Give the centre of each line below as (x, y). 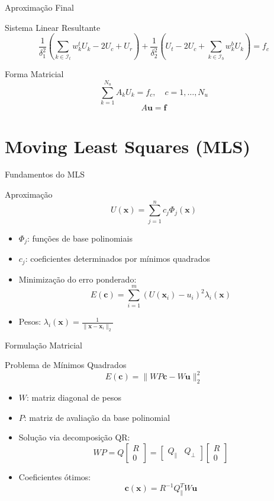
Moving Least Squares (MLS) (128, 146)
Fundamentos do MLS (45, 174)
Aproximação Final (39, 7)
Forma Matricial (34, 74)
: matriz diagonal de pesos (74, 397)
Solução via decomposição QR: (74, 437)
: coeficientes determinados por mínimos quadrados (117, 259)
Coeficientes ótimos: (55, 476)
